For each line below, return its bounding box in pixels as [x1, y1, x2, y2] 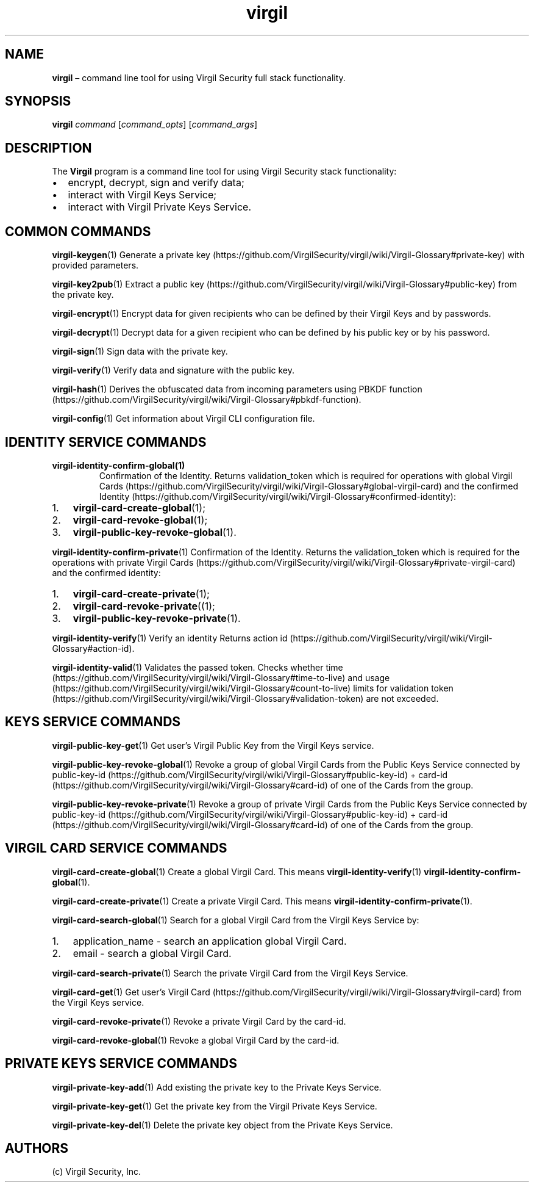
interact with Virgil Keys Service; [68, 189, 217, 201]
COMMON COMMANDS [5, 223, 151, 239]
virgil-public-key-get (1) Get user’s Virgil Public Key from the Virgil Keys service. [52, 740, 374, 751]
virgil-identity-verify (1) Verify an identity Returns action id [52, 632, 288, 643]
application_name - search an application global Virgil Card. [73, 934, 347, 947]
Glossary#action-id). [52, 643, 135, 654]
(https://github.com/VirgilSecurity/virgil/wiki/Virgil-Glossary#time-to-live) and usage [52, 672, 390, 683]
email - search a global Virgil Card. [73, 947, 232, 959]
